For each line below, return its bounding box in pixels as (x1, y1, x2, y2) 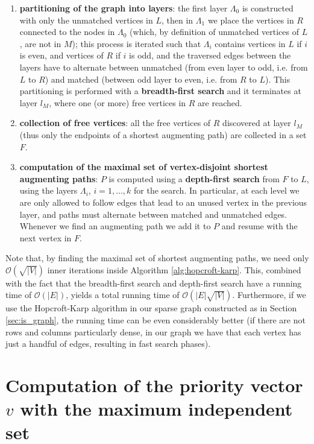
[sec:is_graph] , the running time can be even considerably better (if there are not (5, 314, 306, 326)
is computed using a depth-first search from (108, 172, 280, 185)
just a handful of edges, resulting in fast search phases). (5, 337, 211, 350)
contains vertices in (215, 37, 286, 49)
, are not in (19, 37, 61, 49)
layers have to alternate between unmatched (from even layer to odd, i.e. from (19, 60, 308, 73)
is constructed (242, 2, 294, 14)
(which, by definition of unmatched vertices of (130, 25, 300, 38)
